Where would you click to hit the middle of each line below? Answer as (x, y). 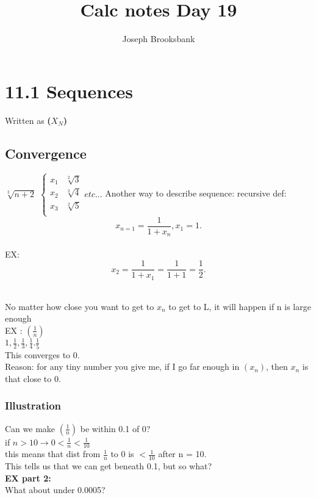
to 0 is (122, 454)
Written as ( (28, 120)
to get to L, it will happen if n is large (240, 306)
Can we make (30, 428)
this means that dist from (53, 454)
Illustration (33, 406)
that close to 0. (33, 378)
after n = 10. (182, 454)
